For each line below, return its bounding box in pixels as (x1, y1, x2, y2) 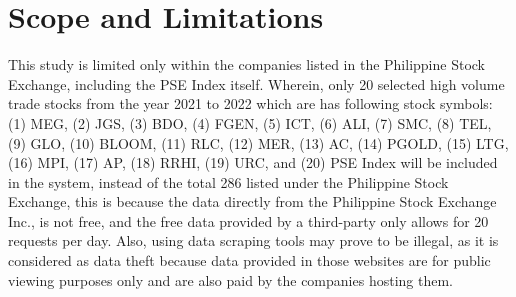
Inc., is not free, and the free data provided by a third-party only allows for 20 (8, 210, 489, 231)
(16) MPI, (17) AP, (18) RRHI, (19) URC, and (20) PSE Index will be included (8, 152, 498, 173)
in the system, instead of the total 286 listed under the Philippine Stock (8, 171, 449, 192)
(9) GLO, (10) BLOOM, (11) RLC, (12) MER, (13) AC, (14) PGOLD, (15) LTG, (8, 132, 509, 153)
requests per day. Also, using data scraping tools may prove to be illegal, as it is (8, 230, 499, 251)
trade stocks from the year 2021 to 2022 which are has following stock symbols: (8, 93, 493, 114)
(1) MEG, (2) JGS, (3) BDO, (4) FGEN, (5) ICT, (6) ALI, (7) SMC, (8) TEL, (8, 112, 492, 133)
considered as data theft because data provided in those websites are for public (8, 250, 491, 271)
